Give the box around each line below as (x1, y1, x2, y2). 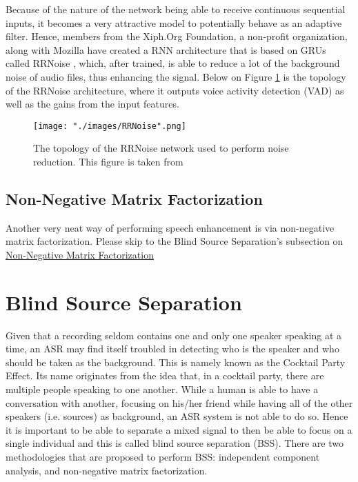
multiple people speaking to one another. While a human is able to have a (6, 382, 319, 396)
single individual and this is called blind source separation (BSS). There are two (6, 436, 344, 450)
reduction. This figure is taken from (33, 154, 183, 168)
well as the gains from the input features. (6, 97, 179, 111)
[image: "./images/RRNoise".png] (33, 121, 186, 131)
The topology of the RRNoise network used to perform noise (33, 141, 289, 155)
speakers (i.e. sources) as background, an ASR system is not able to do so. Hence (6, 409, 348, 423)
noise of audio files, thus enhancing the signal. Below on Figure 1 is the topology (6, 69, 346, 83)
